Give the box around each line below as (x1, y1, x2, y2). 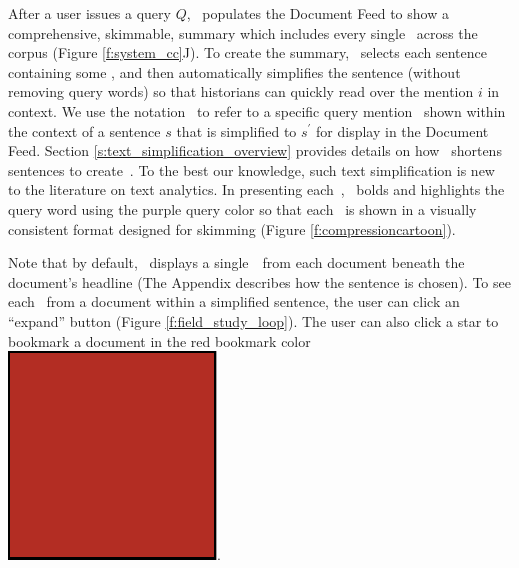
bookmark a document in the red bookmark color (8, 330, 311, 351)
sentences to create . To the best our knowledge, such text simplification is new (8, 159, 495, 180)
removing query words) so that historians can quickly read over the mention (8, 81, 474, 102)
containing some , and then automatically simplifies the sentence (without (8, 61, 461, 82)
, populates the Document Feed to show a (186, 3, 449, 23)
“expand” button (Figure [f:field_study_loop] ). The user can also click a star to (8, 310, 499, 331)
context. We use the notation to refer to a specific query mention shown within (8, 100, 506, 121)
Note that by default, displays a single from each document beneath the (8, 252, 465, 273)
